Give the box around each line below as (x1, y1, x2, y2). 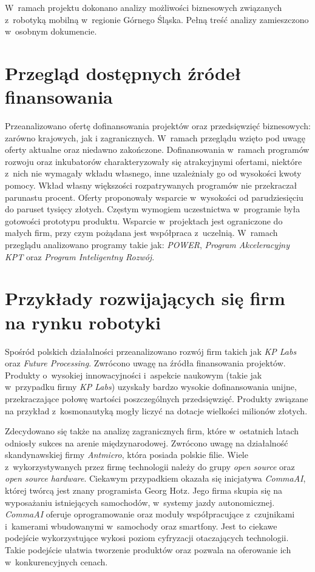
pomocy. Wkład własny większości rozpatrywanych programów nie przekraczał (5, 179, 297, 192)
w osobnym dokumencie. (5, 25, 97, 38)
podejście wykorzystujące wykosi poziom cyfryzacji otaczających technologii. (5, 531, 289, 544)
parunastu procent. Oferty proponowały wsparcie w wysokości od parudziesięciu (5, 190, 303, 203)
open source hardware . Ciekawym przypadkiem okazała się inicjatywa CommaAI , (5, 472, 306, 485)
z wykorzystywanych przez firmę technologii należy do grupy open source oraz (5, 460, 295, 473)
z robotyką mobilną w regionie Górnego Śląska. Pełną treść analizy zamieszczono (5, 13, 309, 25)
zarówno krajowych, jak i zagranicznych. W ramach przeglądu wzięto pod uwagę (5, 131, 305, 144)
